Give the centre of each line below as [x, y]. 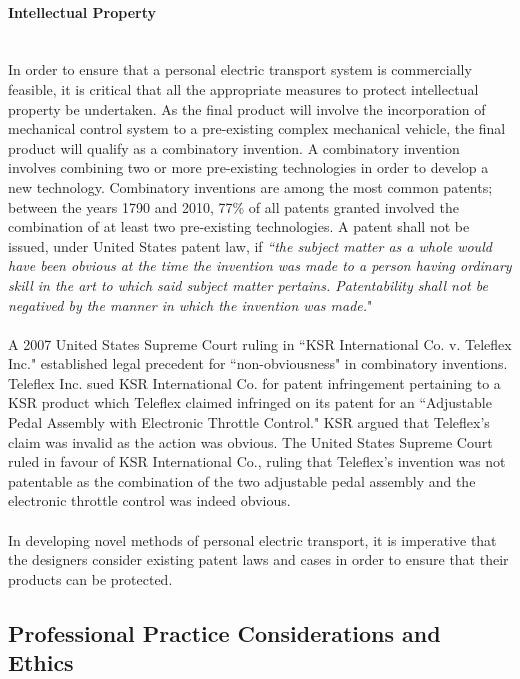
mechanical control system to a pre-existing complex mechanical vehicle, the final [257, 128]
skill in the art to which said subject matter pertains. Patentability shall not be [248, 284]
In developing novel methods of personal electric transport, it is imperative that [252, 539]
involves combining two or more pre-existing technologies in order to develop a [248, 167]
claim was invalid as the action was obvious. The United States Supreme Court [250, 441]
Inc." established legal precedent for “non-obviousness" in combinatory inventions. [258, 363]
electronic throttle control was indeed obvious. [149, 500]
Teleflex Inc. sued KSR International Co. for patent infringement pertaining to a [254, 382]
